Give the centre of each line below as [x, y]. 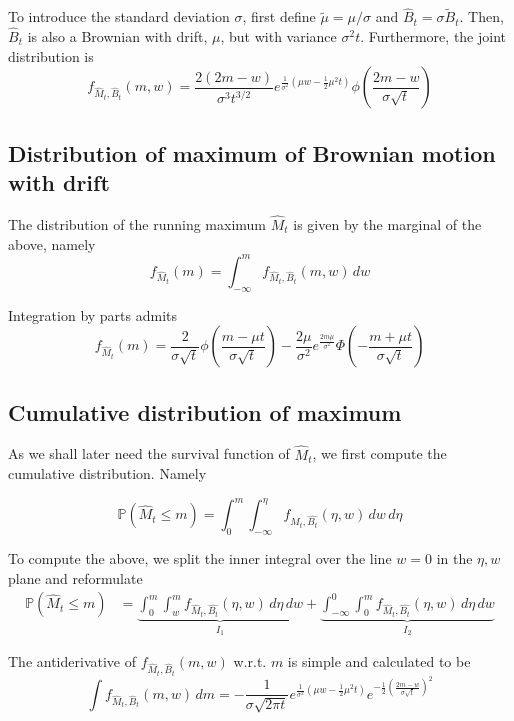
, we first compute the [379, 453]
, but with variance [278, 36]
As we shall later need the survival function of [149, 453]
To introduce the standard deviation [119, 16]
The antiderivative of [72, 661]
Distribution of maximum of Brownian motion [252, 152]
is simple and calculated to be [379, 661]
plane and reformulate [75, 577]
